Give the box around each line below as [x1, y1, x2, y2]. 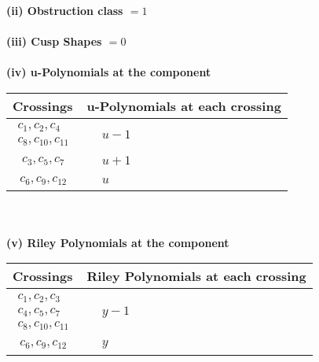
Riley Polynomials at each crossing [86, 267, 306, 286]
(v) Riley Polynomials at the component [6, 234, 229, 250]
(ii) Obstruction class [6, 2, 123, 18]
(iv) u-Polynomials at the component [6, 64, 211, 80]
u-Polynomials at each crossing [86, 96, 281, 115]
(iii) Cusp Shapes [6, 33, 102, 50]
